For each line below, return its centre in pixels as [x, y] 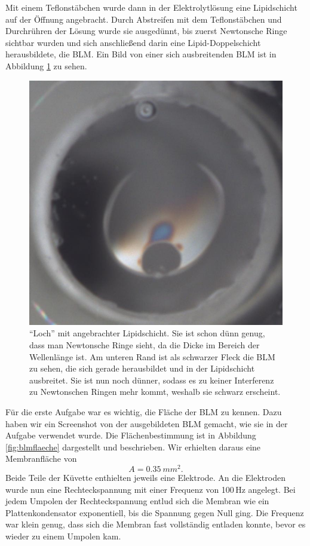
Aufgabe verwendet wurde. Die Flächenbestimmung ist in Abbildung [131, 435]
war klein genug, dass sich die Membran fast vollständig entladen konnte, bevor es [156, 524]
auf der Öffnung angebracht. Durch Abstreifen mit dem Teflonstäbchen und [144, 19]
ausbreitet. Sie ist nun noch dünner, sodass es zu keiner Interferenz [152, 380]
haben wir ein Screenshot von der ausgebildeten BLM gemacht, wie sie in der [147, 423]
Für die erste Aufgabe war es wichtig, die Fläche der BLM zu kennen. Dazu [144, 412]
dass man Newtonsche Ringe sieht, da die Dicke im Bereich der [145, 345]
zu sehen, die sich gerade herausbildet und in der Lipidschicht [142, 368]
